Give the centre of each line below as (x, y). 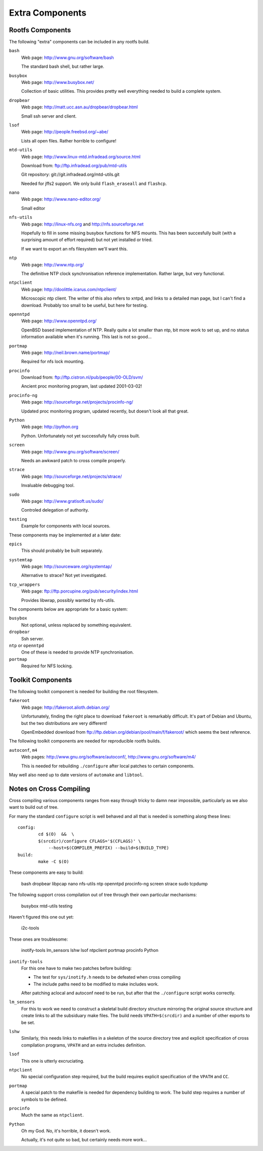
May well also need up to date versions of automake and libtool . (76, 775)
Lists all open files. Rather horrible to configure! (69, 141)
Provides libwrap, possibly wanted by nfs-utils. (68, 600)
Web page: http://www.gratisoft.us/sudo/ (62, 501)
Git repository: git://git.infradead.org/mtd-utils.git (70, 175)
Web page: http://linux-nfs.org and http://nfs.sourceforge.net (82, 224)
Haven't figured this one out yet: (41, 917)
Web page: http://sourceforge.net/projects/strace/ (72, 476)
